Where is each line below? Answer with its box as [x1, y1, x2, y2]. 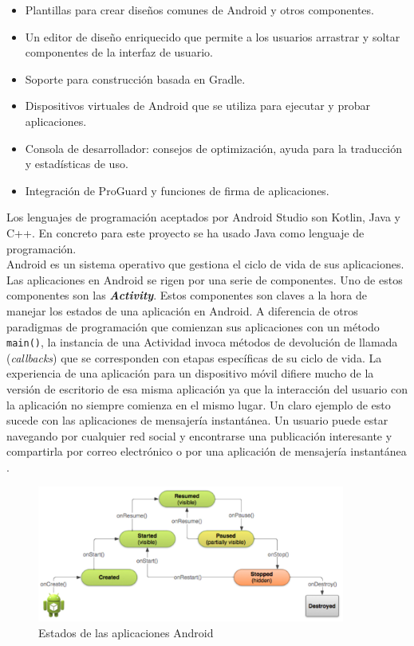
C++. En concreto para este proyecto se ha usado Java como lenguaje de [6, 224, 365, 241]
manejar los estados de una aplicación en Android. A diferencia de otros [6, 302, 358, 319]
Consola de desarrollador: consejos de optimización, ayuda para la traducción [25, 139, 403, 156]
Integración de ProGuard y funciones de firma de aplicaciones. [25, 182, 329, 198]
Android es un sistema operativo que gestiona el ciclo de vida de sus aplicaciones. [6, 256, 404, 272]
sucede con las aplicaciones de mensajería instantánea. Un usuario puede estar [6, 412, 388, 429]
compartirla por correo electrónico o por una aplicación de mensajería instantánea [6, 443, 407, 460]
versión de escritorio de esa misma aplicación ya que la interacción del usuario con [6, 380, 408, 397]
